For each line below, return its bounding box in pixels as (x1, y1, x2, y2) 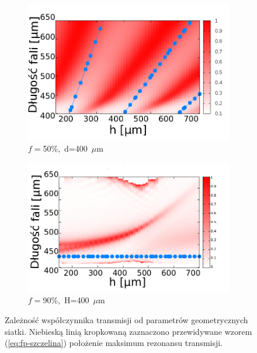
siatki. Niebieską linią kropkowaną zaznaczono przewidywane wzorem (5, 325, 252, 337)
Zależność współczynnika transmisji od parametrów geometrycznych (5, 314, 248, 325)
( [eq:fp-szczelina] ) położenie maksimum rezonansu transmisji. (5, 337, 223, 349)
